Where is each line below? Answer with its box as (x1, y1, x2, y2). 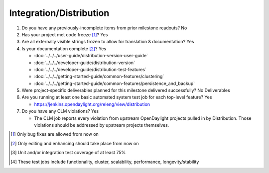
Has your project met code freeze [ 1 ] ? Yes (21, 31, 108, 37)
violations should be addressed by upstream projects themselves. (34, 122, 169, 128)
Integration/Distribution (9, 7, 110, 18)
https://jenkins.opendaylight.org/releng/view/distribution (34, 101, 150, 107)
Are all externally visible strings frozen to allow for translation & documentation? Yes (21, 39, 194, 45)
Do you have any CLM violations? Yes (21, 108, 99, 114)
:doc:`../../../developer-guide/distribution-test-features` (34, 66, 147, 72)
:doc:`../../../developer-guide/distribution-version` (34, 60, 135, 66)
